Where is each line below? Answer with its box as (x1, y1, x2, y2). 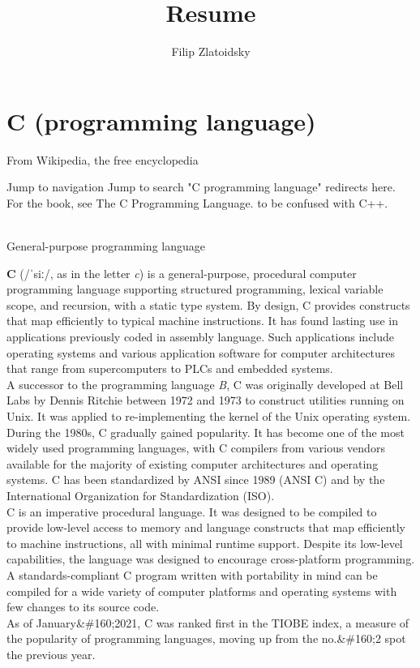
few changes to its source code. (6, 598, 160, 615)
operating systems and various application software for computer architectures (6, 344, 396, 361)
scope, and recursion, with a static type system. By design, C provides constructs (6, 296, 410, 313)
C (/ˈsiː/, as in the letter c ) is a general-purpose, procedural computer (6, 264, 357, 281)
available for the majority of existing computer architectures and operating (6, 455, 379, 472)
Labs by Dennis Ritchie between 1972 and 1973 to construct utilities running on (6, 392, 405, 409)
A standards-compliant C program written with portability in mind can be (6, 566, 378, 583)
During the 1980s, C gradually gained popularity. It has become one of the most (6, 423, 405, 440)
